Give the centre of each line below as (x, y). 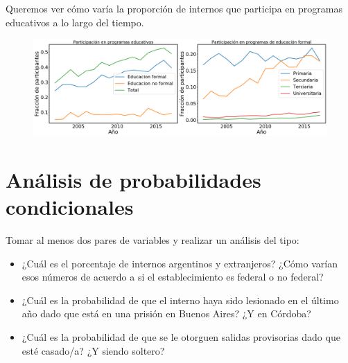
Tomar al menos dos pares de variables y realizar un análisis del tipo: (153, 240)
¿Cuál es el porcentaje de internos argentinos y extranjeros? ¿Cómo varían (180, 263)
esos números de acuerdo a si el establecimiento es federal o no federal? (173, 277)
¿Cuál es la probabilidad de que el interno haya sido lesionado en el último (180, 300)
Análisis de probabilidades (133, 179)
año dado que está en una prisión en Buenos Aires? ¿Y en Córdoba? (166, 313)
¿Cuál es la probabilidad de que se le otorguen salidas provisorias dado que (181, 337)
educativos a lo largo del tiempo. (75, 22)
